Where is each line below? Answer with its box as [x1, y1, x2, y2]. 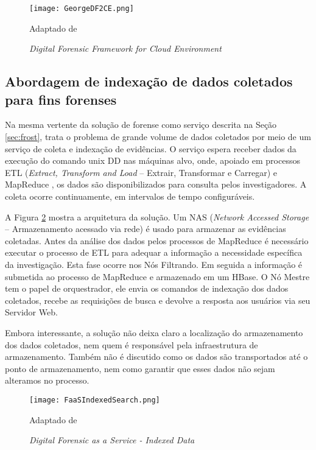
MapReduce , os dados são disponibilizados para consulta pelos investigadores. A [5, 178, 307, 191]
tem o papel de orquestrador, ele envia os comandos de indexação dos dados [5, 282, 289, 295]
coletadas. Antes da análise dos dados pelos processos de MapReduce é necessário [5, 234, 309, 247]
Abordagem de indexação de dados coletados [5, 72, 293, 91]
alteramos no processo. [5, 374, 90, 387]
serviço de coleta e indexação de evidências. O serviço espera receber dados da [5, 142, 297, 155]
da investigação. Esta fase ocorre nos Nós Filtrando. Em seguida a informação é [5, 258, 303, 270]
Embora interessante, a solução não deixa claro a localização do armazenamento [5, 326, 303, 339]
